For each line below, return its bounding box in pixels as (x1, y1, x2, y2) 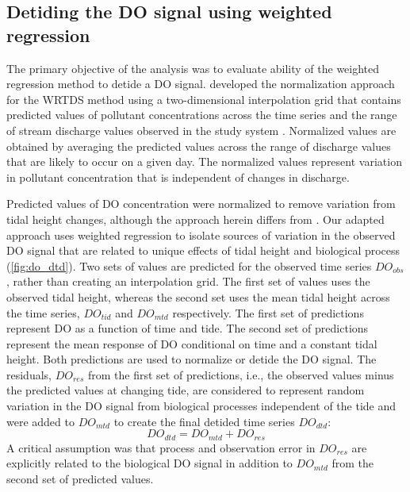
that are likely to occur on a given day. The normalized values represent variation (6, 153, 402, 170)
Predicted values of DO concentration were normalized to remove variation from (6, 195, 396, 212)
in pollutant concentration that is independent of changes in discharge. (6, 168, 350, 185)
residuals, (6, 366, 52, 382)
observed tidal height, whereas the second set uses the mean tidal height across (6, 288, 390, 305)
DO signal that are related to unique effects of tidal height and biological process (6, 242, 400, 259)
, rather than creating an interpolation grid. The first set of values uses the (6, 273, 370, 290)
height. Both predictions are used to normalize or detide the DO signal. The (6, 351, 377, 367)
